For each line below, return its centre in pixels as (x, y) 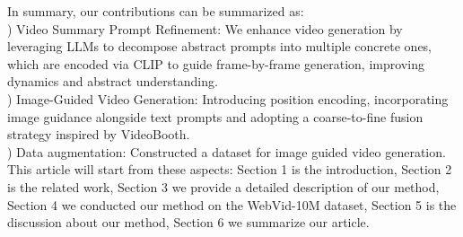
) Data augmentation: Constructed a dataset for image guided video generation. (227, 151)
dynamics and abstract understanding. (113, 81)
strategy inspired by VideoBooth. (99, 134)
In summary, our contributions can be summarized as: (156, 11)
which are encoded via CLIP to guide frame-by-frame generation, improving (216, 63)
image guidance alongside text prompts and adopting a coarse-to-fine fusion (215, 116)
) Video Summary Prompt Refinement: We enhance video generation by (205, 28)
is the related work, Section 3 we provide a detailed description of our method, (223, 186)
